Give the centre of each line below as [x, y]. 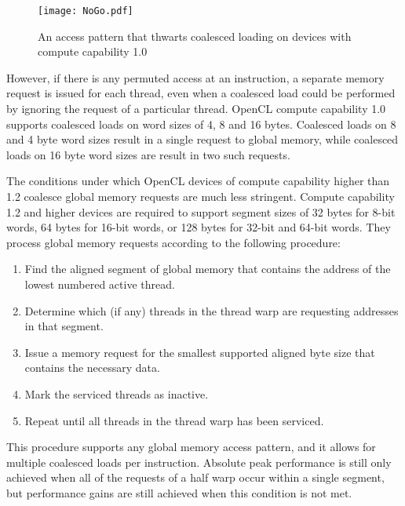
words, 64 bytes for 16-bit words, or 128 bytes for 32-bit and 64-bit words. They [199, 227]
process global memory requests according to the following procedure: [173, 242]
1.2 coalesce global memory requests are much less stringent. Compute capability [201, 196]
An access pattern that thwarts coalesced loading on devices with [195, 36]
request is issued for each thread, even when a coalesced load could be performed [201, 93]
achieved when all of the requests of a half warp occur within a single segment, [195, 477]
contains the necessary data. [92, 368]
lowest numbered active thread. [100, 284]
